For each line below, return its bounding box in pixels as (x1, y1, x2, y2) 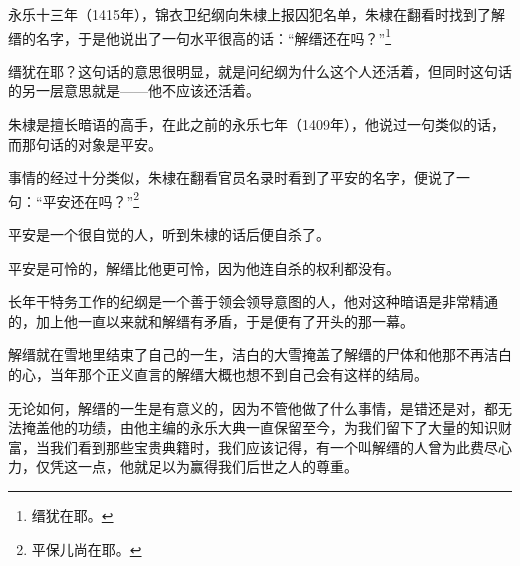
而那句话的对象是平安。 (8, 133, 162, 154)
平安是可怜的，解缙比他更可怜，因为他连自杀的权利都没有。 (8, 257, 400, 278)
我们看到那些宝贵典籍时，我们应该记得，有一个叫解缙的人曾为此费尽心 (49, 436, 512, 457)
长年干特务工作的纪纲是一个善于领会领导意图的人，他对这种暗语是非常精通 (8, 291, 498, 312)
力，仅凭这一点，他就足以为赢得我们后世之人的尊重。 (8, 456, 358, 477)
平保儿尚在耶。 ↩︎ (31, 538, 142, 559)
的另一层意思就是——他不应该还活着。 (8, 80, 260, 101)
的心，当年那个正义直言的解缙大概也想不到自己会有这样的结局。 (8, 364, 428, 385)
